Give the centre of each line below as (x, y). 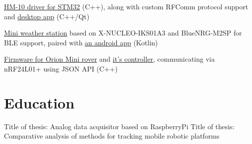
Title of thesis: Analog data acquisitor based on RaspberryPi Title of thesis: (119, 126)
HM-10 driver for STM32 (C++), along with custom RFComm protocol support (126, 6)
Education (39, 102)
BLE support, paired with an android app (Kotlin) (81, 42)
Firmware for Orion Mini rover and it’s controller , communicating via (109, 59)
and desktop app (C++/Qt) (47, 16)
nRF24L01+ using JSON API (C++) (61, 68)
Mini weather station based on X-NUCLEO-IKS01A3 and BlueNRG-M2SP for (123, 33)
